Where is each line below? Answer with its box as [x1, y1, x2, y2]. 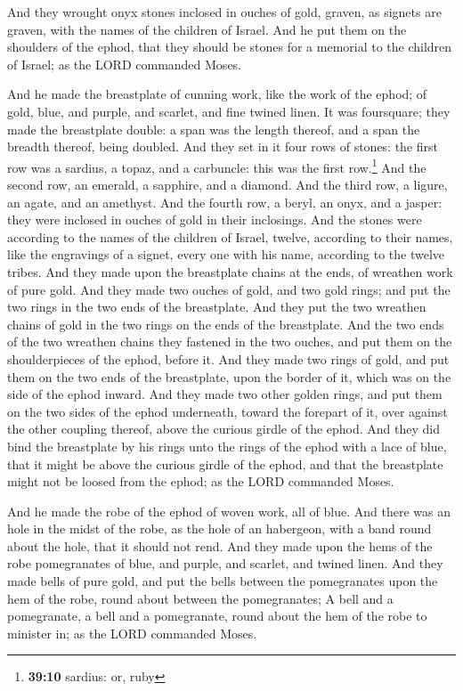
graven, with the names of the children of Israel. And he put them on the [7, 20, 407, 38]
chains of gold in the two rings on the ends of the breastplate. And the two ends [7, 314, 444, 333]
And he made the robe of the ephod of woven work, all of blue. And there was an [7, 501, 451, 520]
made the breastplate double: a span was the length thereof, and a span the [7, 119, 420, 138]
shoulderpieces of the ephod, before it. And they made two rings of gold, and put [7, 349, 450, 368]
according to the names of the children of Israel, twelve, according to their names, [7, 227, 453, 246]
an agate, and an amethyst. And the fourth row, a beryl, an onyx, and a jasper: [7, 192, 443, 211]
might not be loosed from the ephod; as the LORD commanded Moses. [7, 472, 394, 491]
